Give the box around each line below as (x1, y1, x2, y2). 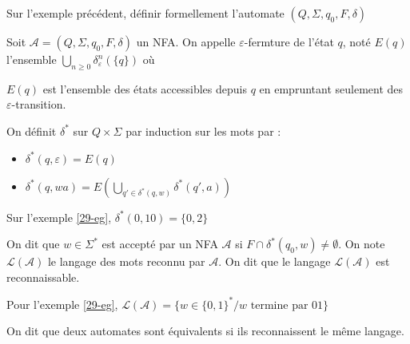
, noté (342, 34, 371, 49)
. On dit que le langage (218, 253, 331, 270)
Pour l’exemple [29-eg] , (6, 295, 118, 312)
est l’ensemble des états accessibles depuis (42, 80, 247, 97)
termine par (250, 299, 308, 311)
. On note (338, 235, 385, 252)
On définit (6, 122, 57, 139)
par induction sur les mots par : (125, 122, 281, 139)
